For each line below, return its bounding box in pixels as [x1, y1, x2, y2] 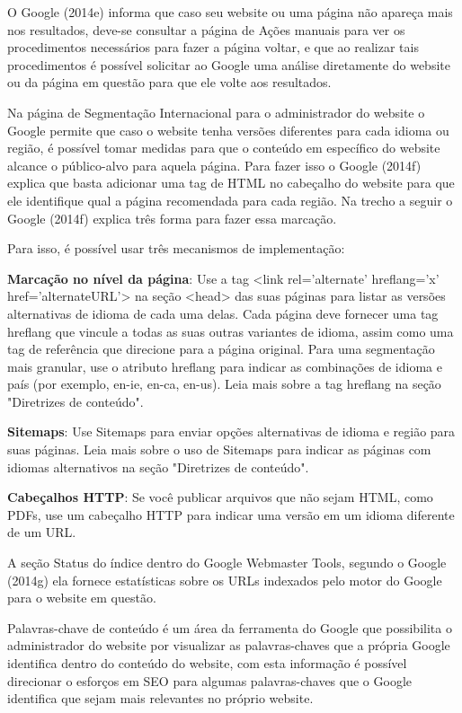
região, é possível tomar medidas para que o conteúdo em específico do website [7, 138, 440, 157]
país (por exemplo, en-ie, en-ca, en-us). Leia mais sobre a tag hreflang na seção [7, 374, 441, 393]
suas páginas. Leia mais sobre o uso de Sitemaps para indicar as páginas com [7, 440, 431, 459]
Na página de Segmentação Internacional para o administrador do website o [7, 102, 425, 121]
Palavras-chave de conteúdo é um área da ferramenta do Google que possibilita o [7, 618, 452, 637]
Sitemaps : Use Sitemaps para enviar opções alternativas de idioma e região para [7, 422, 456, 441]
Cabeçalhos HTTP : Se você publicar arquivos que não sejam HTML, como [7, 488, 433, 506]
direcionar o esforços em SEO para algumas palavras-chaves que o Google [7, 671, 413, 690]
